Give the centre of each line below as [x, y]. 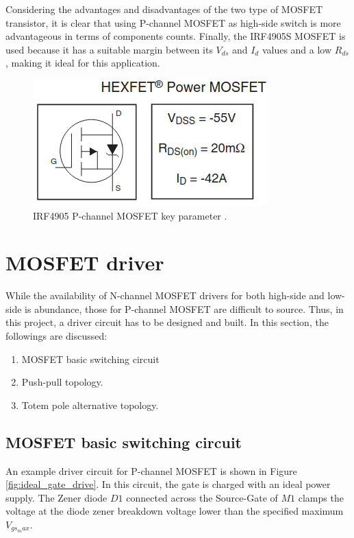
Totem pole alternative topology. [90, 405]
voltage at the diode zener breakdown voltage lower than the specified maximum [175, 511]
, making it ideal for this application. [83, 63]
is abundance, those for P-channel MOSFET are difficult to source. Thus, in [184, 308]
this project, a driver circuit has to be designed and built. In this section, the [167, 322]
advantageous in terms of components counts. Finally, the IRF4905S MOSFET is [176, 36]
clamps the [321, 497]
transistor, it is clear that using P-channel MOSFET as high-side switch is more [173, 22]
